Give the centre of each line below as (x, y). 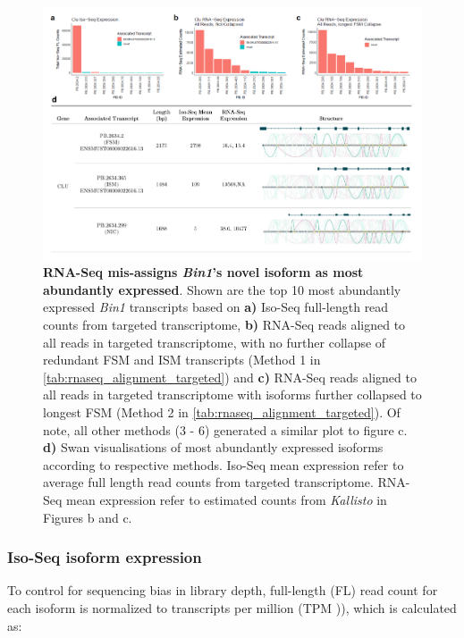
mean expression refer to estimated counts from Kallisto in (227, 499)
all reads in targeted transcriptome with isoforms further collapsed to (232, 395)
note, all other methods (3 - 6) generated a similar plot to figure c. (225, 429)
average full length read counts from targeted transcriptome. (208, 482)
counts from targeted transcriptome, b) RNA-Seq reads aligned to (224, 325)
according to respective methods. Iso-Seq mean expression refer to (224, 464)
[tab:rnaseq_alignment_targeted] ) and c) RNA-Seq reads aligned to (230, 377)
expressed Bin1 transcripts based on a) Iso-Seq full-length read (216, 307)
